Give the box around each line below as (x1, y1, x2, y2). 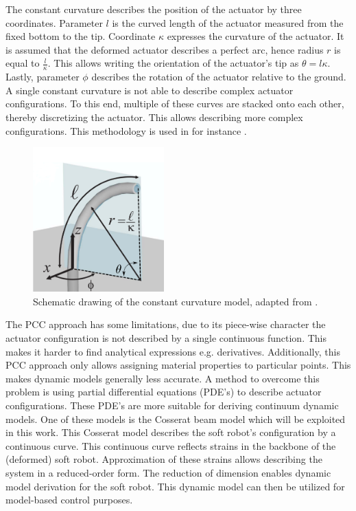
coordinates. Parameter (5, 15, 103, 30)
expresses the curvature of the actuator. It (167, 29, 344, 43)
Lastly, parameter (5, 69, 80, 84)
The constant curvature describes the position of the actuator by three (5, 2, 302, 16)
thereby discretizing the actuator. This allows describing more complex (5, 109, 303, 124)
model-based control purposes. (5, 492, 133, 507)
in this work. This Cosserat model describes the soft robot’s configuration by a (5, 425, 336, 439)
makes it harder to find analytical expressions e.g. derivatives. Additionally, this (5, 344, 340, 358)
